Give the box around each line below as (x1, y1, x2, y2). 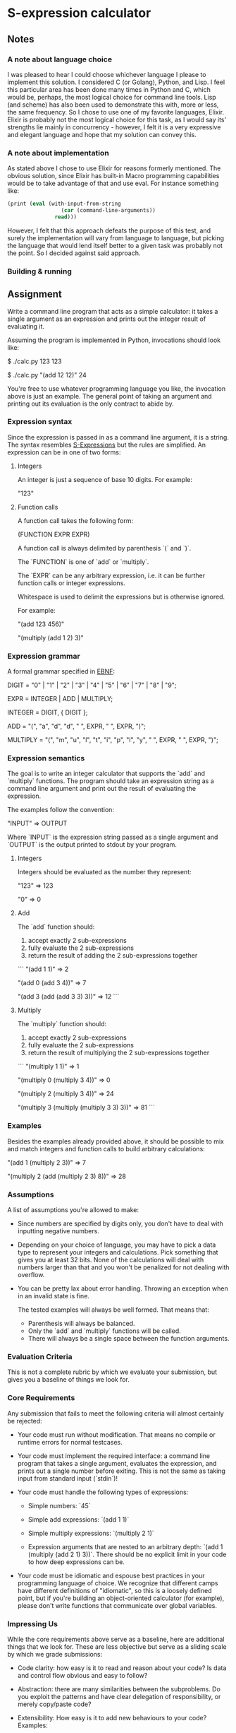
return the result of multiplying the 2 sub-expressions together (27, 1048, 210, 1057)
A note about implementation (7, 148, 109, 158)
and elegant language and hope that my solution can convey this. (7, 130, 197, 139)
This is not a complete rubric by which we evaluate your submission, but (7, 1368, 217, 1376)
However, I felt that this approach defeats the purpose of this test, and (7, 226, 211, 235)
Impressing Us (7, 1619, 58, 1628)
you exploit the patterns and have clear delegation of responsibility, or (17, 1692, 221, 1700)
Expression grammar (7, 651, 80, 661)
